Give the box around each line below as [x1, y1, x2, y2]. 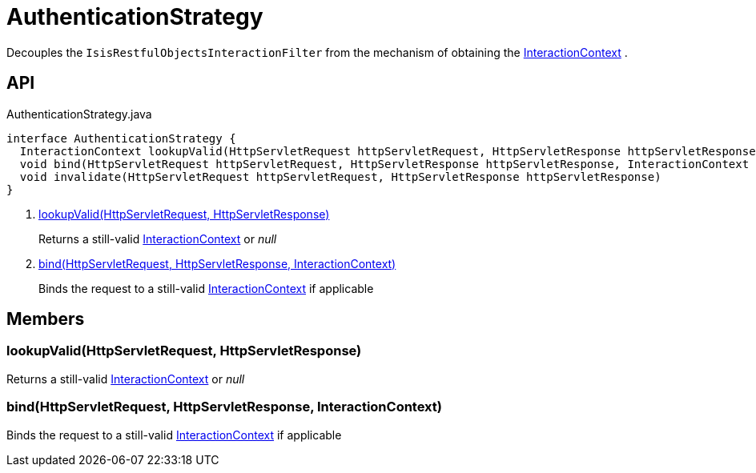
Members [6, 309, 85, 330]
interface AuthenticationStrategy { [6, 131, 236, 145]
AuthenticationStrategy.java [6, 106, 152, 121]
